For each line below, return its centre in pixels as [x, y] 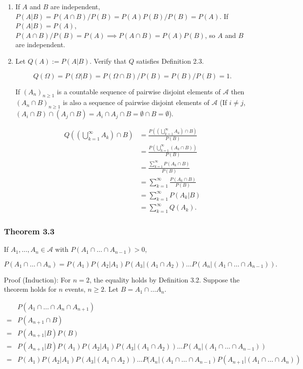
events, [75, 289]
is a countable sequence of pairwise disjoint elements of [139, 91]
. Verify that [108, 61]
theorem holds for [30, 289]
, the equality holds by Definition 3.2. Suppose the [164, 279]
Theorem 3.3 [29, 231]
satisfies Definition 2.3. [170, 61]
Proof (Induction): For [38, 279]
